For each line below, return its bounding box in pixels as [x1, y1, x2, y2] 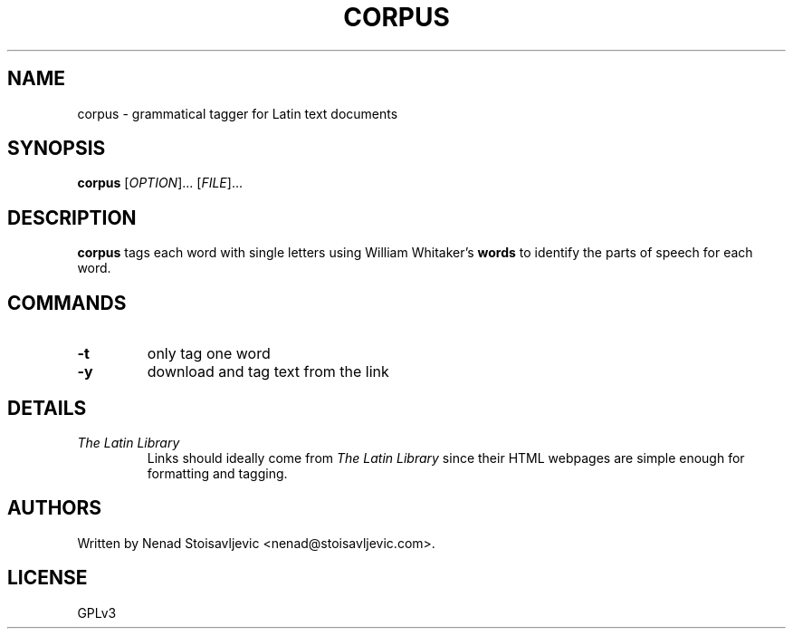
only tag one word [147, 344, 271, 363]
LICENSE [7, 566, 88, 590]
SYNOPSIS [7, 137, 106, 160]
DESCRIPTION [7, 206, 137, 229]
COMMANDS [7, 291, 127, 314]
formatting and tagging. [147, 465, 288, 481]
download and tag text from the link [147, 362, 389, 381]
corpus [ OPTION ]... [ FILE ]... [77, 175, 244, 191]
